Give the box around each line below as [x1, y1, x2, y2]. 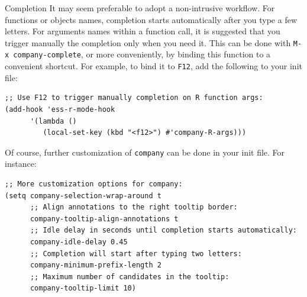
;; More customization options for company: [5, 179, 183, 188]
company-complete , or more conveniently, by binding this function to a [13, 48, 271, 60]
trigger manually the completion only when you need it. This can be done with [5, 36, 291, 49]
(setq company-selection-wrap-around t [5, 191, 161, 200]
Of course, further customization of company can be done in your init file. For [5, 146, 285, 158]
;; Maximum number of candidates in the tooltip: [30, 272, 230, 281]
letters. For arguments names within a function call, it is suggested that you [5, 25, 280, 37]
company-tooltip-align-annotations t [30, 214, 179, 223]
